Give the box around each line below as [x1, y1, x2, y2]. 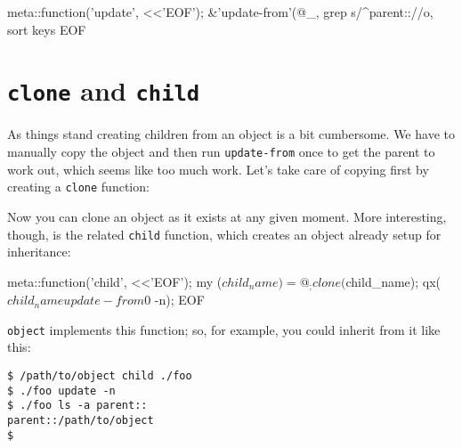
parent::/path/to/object [7, 414, 154, 428]
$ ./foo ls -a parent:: [7, 399, 148, 412]
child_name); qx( [345, 272, 442, 290]
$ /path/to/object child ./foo [7, 370, 192, 383]
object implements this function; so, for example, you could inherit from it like [7, 320, 441, 338]
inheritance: [7, 242, 71, 261]
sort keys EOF [7, 20, 86, 38]
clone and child [7, 72, 200, 109]
